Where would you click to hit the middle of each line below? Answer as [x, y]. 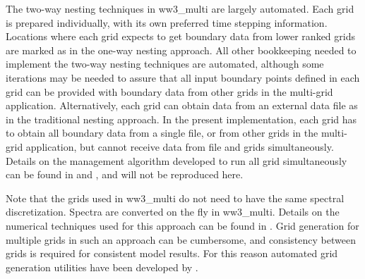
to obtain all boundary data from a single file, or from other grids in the [162, 133]
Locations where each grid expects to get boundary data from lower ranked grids [180, 36]
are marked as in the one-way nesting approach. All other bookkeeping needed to [181, 50]
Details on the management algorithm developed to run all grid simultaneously [176, 160]
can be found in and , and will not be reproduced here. [125, 174]
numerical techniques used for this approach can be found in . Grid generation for [182, 225]
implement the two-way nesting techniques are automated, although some [165, 64]
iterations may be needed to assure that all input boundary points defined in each [183, 77]
